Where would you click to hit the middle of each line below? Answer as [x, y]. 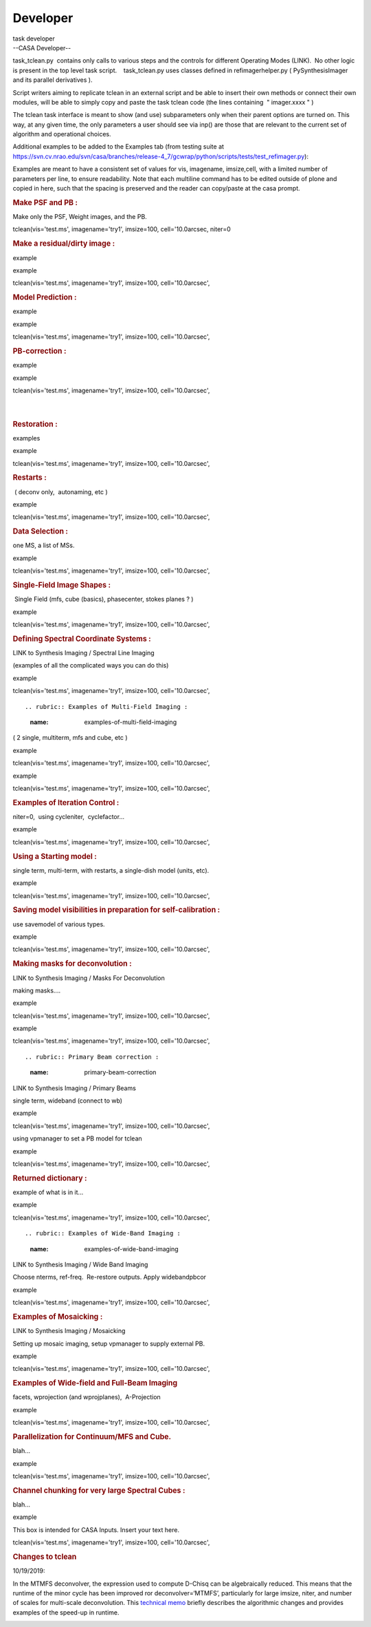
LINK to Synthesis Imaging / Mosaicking [69, 1331]
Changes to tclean [45, 1557]
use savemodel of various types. [59, 924]
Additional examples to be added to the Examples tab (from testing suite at [119, 147]
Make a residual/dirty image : [64, 244]
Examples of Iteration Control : [66, 802]
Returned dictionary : [50, 1178]
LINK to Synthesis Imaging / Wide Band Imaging [80, 1264]
